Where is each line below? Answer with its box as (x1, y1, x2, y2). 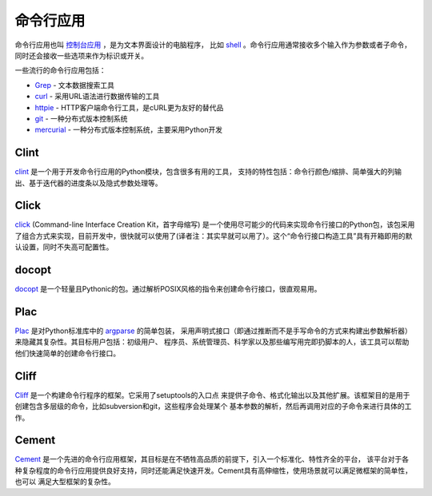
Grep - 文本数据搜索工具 (34, 80, 115, 89)
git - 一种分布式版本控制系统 (34, 113, 128, 123)
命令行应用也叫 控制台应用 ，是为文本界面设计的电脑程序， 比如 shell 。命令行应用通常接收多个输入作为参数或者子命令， (14, 40, 412, 50)
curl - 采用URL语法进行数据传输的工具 (34, 92, 160, 101)
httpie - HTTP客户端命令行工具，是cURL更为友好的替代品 (34, 102, 224, 112)
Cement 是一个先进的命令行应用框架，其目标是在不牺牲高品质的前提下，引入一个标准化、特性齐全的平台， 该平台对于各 (14, 454, 410, 464)
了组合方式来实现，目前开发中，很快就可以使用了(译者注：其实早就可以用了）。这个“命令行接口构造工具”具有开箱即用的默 (14, 231, 413, 240)
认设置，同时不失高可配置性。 (14, 242, 114, 252)
